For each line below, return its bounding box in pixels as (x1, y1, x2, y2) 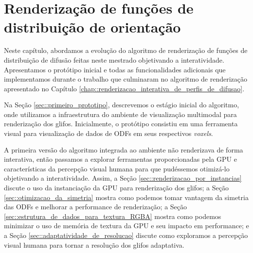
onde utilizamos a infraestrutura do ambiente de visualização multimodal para (4, 109, 237, 119)
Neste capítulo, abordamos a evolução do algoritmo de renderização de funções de (4, 45, 248, 55)
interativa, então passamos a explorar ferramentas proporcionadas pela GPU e (4, 154, 237, 164)
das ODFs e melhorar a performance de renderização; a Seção (4, 202, 187, 212)
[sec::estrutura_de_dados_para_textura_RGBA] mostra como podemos (4, 211, 221, 221)
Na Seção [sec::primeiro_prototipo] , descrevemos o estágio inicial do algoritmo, (4, 100, 239, 110)
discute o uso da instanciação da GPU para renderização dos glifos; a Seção (4, 183, 229, 193)
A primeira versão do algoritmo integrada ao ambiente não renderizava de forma (4, 144, 243, 154)
